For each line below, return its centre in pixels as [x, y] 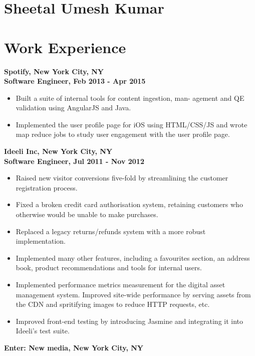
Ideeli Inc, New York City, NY [58, 151]
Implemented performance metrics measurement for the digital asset [120, 284]
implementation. [41, 241]
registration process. [47, 187]
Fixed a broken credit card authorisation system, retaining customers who [129, 204]
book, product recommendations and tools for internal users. [109, 268]
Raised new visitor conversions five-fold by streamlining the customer [122, 178]
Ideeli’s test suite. [43, 331]
